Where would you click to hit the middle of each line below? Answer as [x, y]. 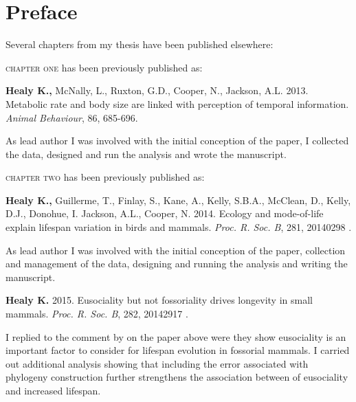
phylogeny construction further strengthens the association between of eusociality [177, 377]
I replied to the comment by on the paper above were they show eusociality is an [176, 336]
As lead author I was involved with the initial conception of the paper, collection [176, 250]
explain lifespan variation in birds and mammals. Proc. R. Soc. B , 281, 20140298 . [179, 227]
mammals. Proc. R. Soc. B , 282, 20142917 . [97, 314]
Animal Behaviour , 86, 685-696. [72, 117]
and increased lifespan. [53, 390]
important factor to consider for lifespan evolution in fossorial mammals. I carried [178, 350]
